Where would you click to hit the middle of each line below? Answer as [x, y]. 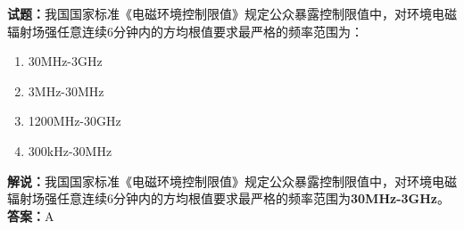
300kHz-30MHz [70, 150]
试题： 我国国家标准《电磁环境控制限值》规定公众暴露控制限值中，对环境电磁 [232, 13]
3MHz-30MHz [66, 90]
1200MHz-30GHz [75, 121]
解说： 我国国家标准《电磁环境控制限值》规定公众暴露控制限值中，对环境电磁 [232, 181]
